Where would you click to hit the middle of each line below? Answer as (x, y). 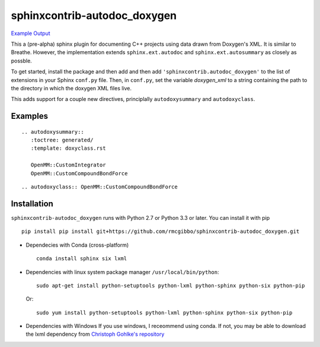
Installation (32, 204)
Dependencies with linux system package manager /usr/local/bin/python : (122, 272)
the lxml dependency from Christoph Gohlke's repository (95, 334)
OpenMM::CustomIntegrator (68, 165)
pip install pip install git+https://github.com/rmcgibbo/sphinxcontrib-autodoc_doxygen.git (161, 231)
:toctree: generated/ (62, 140)
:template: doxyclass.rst (68, 148)
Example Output (31, 33)
